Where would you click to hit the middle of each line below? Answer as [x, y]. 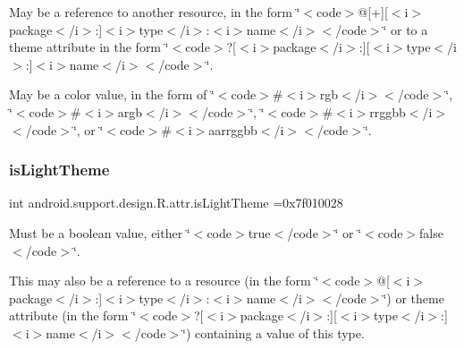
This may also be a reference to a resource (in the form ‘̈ [164, 281]
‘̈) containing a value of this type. [274, 332]
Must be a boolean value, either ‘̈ [100, 232]
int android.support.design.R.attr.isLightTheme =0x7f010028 [176, 203]
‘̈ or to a [405, 29]
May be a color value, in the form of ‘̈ [112, 94]
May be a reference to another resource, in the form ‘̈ [155, 12]
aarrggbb [233, 129]
